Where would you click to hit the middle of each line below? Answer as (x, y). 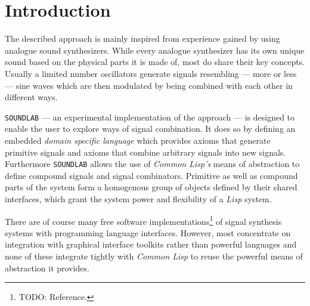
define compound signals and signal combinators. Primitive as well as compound (151, 175)
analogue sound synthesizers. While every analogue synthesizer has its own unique (155, 50)
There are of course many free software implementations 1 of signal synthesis (143, 220)
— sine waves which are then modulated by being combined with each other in (149, 85)
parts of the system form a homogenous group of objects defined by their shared (151, 187)
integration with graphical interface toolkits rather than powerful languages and (151, 244)
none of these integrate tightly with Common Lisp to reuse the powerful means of (154, 256)
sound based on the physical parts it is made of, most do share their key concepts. (155, 62)
